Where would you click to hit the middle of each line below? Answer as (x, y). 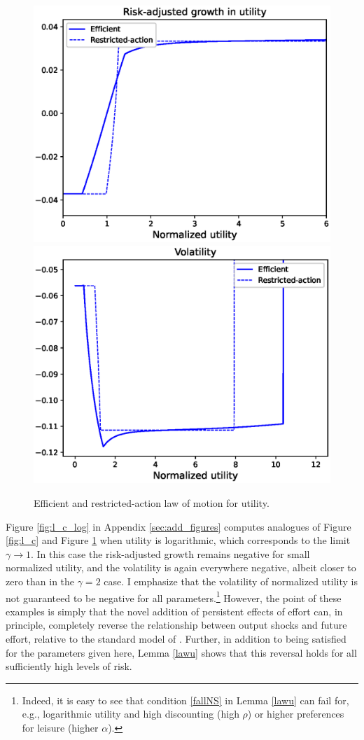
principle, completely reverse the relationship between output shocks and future (176, 625)
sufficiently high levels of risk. (69, 666)
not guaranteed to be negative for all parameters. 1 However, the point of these (174, 596)
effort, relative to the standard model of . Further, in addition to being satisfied (176, 638)
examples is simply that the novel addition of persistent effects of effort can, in (174, 611)
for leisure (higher (60, 727)
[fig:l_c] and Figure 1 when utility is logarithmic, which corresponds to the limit (178, 540)
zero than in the (40, 581)
